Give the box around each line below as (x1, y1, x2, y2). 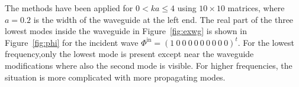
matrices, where (227, 2, 285, 14)
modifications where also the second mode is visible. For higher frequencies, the (5, 59, 292, 71)
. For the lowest (237, 36, 294, 48)
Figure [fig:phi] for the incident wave (5, 36, 139, 48)
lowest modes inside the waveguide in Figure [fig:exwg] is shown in (5, 25, 247, 37)
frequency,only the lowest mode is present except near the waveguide (5, 48, 254, 60)
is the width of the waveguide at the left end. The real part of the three (33, 13, 294, 25)
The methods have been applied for (5, 2, 133, 14)
